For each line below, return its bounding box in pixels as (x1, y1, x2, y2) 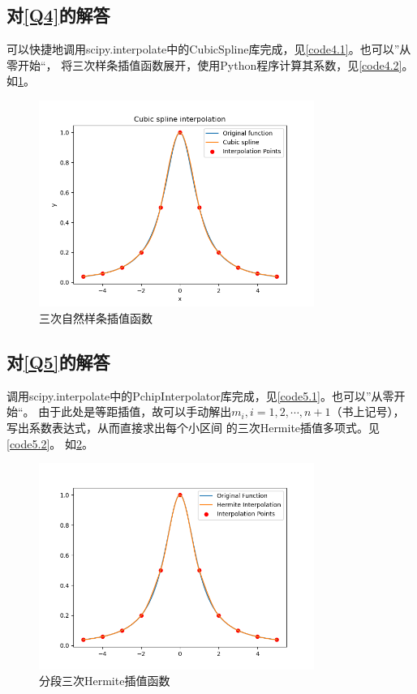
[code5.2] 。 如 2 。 (6, 435, 93, 452)
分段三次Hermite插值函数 (39, 672, 170, 689)
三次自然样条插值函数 (39, 309, 153, 326)
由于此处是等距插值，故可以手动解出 (38, 403, 232, 420)
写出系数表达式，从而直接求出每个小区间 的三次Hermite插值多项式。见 (6, 418, 380, 435)
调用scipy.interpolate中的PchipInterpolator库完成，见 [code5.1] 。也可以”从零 (6, 387, 394, 404)
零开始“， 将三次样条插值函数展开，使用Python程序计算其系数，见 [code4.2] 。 (6, 56, 414, 73)
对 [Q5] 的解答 (6, 349, 110, 374)
